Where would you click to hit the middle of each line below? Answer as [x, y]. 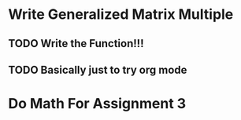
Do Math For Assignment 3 [97, 104]
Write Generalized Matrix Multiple [121, 15]
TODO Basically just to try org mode [98, 69]
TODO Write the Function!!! [76, 44]
